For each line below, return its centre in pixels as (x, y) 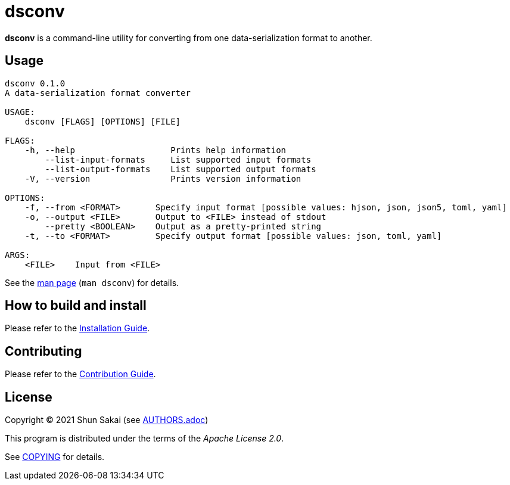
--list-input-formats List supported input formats (178, 159)
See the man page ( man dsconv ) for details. (92, 282)
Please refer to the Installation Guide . (77, 328)
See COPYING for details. (55, 457)
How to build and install (76, 306)
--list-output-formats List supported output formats (181, 169)
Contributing (43, 351)
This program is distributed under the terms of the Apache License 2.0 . (144, 439)
